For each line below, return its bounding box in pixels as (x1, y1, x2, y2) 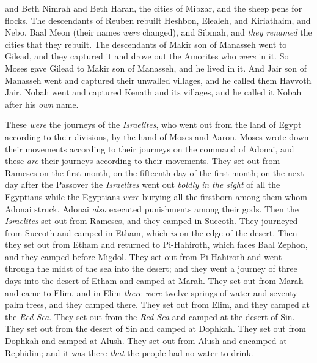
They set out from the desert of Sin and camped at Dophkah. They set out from (5, 322, 306, 335)
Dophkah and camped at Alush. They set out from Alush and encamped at (5, 334, 287, 347)
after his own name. (5, 97, 79, 110)
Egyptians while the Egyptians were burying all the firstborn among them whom (5, 190, 307, 203)
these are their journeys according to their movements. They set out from (5, 154, 280, 167)
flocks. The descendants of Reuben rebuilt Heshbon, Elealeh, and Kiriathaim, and (5, 13, 311, 26)
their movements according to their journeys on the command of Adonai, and (5, 142, 294, 155)
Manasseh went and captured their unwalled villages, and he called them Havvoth (5, 73, 312, 86)
